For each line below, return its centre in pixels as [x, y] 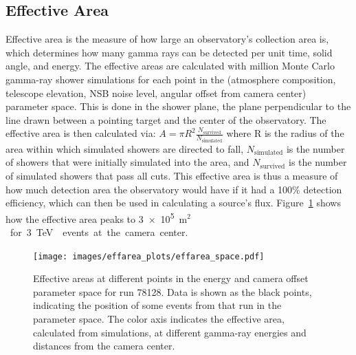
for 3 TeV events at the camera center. [99, 232]
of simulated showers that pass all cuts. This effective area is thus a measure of [172, 176]
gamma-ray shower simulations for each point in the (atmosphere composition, [171, 79]
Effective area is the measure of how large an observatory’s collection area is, [167, 39]
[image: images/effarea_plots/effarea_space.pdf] [149, 256]
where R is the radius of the [285, 133]
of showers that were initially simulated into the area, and [127, 162]
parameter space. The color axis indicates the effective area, [159, 319]
